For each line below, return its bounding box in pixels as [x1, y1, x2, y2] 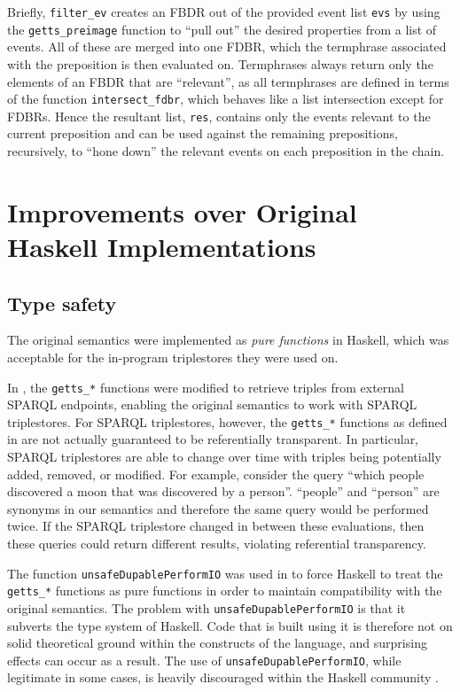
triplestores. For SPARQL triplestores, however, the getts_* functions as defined [7, 412, 448, 431]
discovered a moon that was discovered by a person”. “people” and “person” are [7, 482, 440, 501]
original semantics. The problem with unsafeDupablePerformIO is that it [7, 598, 406, 617]
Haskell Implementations [7, 228, 316, 264]
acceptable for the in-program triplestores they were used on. [7, 347, 339, 366]
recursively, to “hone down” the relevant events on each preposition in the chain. [7, 142, 445, 159]
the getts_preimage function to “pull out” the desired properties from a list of [7, 19, 437, 38]
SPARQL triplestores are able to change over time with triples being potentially [7, 447, 441, 466]
